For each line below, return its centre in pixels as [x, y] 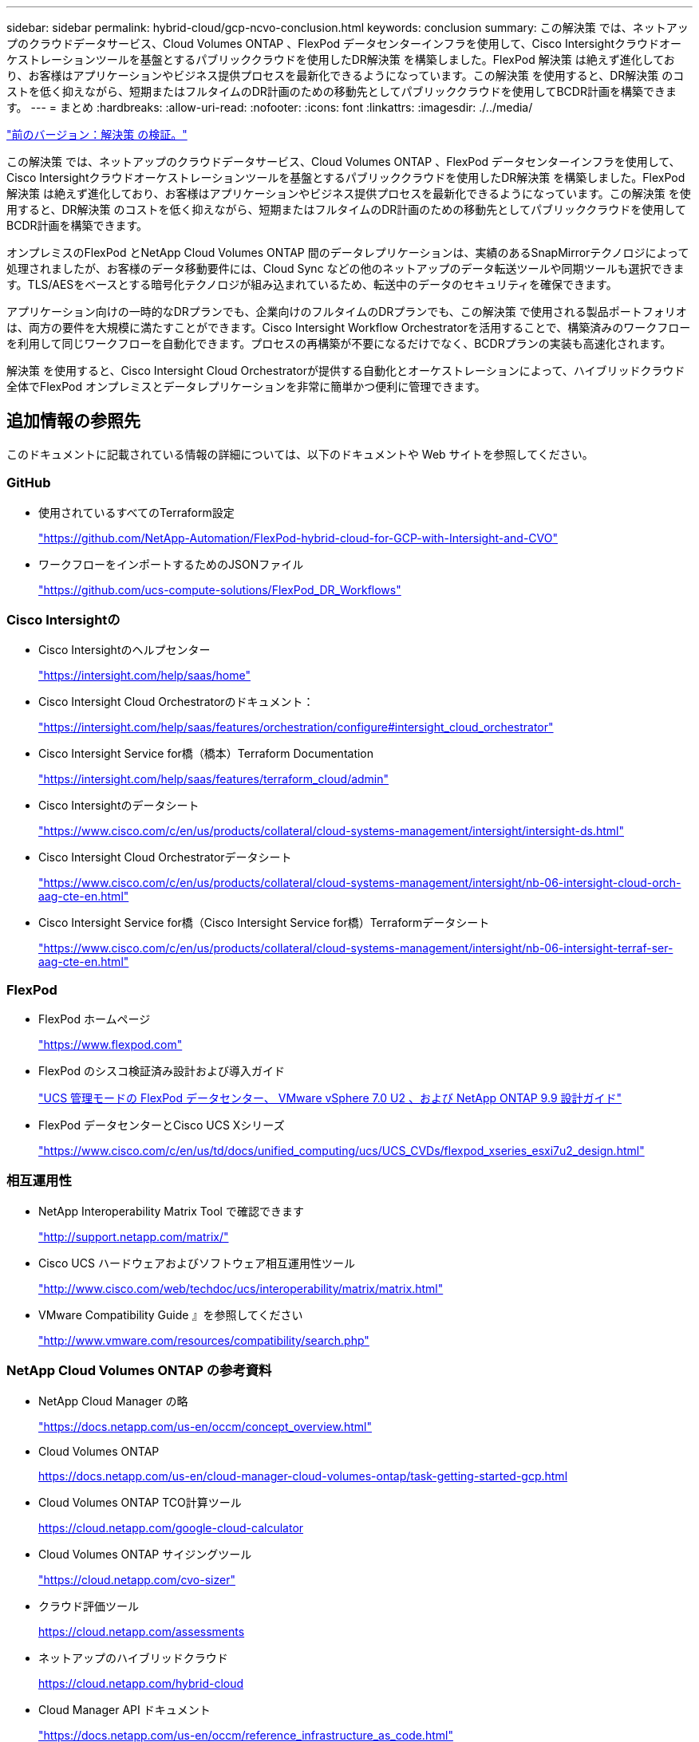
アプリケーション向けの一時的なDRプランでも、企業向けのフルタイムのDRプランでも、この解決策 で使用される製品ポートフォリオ [347, 311]
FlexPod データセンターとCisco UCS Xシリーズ [162, 1125]
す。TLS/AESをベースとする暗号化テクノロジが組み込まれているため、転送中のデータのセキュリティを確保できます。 [312, 284]
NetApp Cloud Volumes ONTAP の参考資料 [139, 1371]
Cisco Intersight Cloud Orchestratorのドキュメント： [176, 702]
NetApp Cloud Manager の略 [113, 1401]
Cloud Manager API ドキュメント [124, 1709]
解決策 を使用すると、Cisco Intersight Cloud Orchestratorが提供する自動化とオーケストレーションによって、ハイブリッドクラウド [346, 370]
